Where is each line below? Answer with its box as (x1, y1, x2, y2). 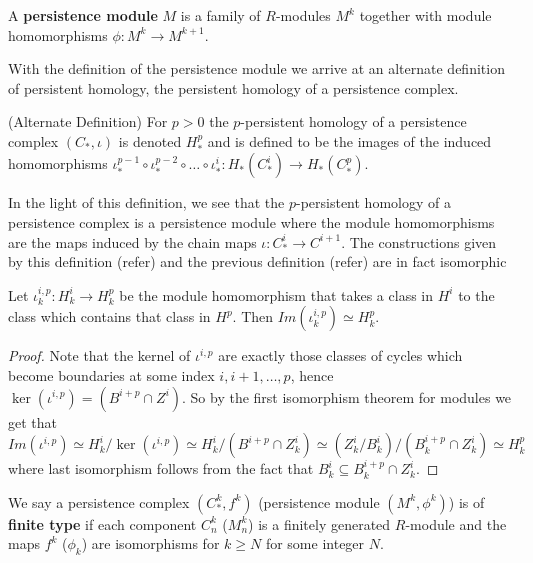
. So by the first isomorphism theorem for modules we (182, 386, 512, 407)
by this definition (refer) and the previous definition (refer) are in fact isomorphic (8, 251, 507, 272)
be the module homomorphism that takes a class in (119, 284, 434, 305)
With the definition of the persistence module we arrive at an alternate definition (8, 58, 505, 79)
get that (8, 411, 57, 432)
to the (458, 284, 495, 305)
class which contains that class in (8, 306, 211, 327)
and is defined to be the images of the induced (207, 130, 492, 151)
